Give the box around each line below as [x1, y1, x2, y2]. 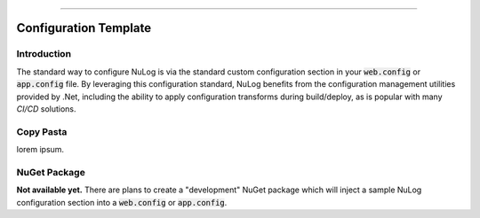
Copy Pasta [16, 125, 68, 137]
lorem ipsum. [16, 144, 65, 155]
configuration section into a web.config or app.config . [16, 197, 228, 207]
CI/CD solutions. [16, 103, 76, 114]
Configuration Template [16, 20, 151, 35]
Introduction [16, 48, 71, 60]
